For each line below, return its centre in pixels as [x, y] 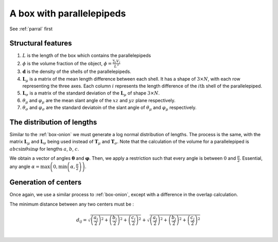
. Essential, [251, 158]
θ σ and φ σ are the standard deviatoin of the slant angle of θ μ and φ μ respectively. [109, 108]
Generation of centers [46, 182]
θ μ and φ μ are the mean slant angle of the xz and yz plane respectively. [99, 101]
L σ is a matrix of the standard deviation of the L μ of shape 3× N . [91, 94]
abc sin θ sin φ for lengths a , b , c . [44, 148]
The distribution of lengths [53, 122]
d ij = [82, 220]
